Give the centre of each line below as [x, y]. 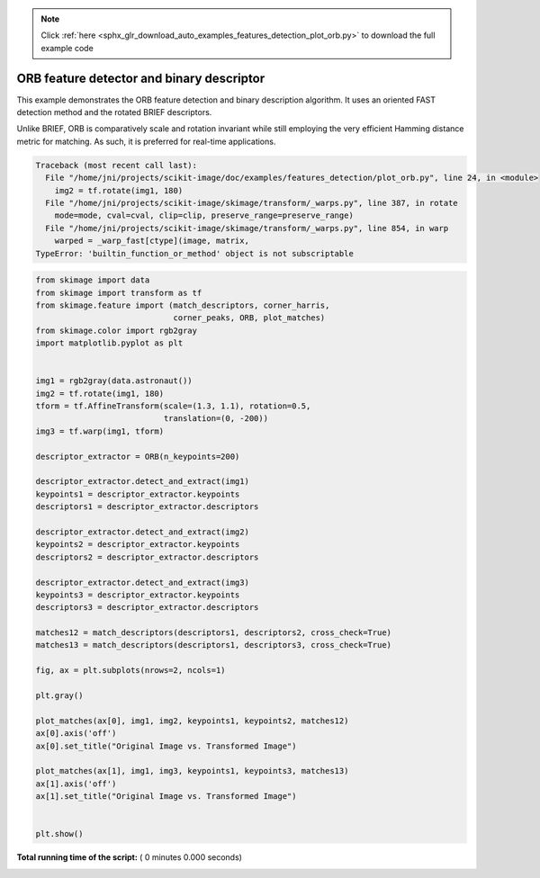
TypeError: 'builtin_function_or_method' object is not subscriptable [195, 253]
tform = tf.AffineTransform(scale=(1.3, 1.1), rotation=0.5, [173, 406]
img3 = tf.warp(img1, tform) [100, 431]
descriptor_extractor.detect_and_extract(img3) [142, 582]
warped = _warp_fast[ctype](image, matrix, [152, 241]
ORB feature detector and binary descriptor [141, 78]
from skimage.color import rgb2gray [117, 330]
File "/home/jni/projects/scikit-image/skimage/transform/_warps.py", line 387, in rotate [252, 203]
